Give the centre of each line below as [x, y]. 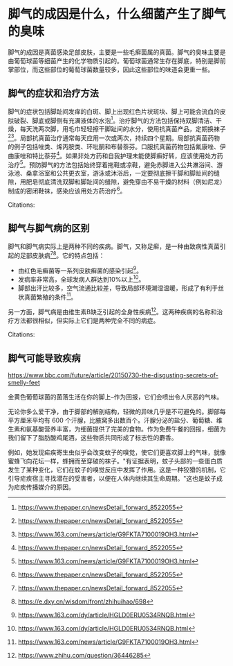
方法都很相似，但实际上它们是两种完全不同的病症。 [86, 321]
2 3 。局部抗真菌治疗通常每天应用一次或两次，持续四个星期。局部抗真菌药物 [114, 137]
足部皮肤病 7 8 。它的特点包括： [62, 255]
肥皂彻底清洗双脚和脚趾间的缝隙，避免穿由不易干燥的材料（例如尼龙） [126, 182]
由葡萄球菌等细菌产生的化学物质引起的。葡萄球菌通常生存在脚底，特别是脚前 [117, 60]
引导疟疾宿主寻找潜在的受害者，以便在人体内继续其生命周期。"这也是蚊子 [112, 478]
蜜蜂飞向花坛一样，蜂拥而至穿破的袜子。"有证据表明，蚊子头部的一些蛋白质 [115, 461]
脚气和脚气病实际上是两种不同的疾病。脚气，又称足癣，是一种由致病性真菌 [114, 246]
